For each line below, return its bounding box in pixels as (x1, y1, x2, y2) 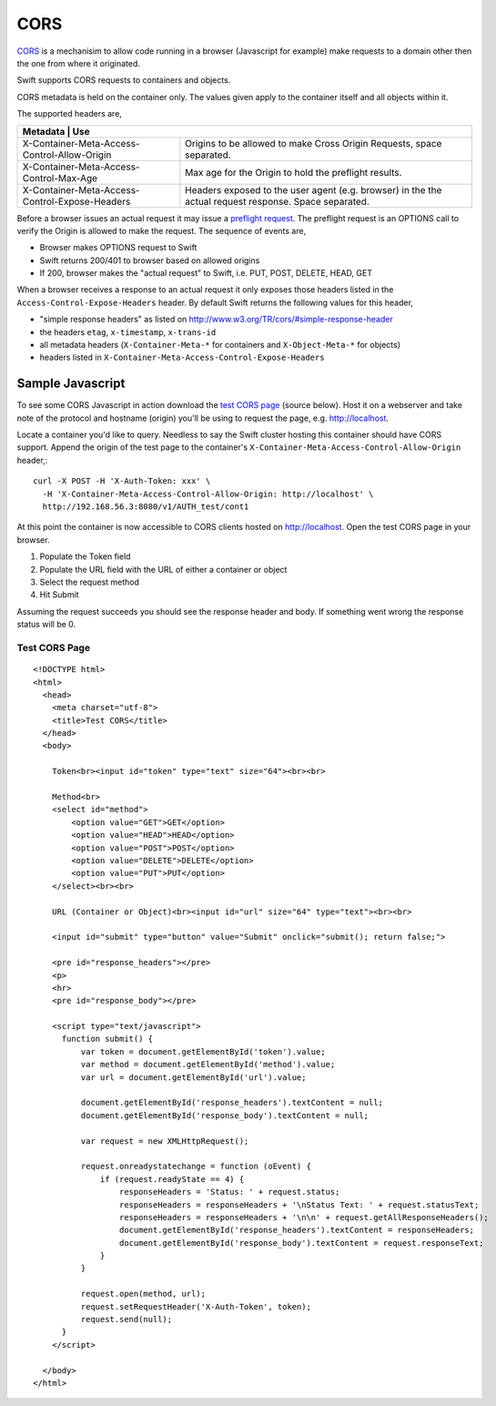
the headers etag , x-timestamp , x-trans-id (39, 326, 217, 337)
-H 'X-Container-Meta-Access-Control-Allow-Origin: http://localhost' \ (42, 488, 374, 499)
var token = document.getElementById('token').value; (80, 1046, 327, 1056)
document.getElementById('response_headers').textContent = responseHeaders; (118, 1225, 475, 1236)
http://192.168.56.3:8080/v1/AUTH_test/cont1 (42, 502, 249, 512)
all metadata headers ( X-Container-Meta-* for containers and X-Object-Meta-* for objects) (39, 340, 400, 351)
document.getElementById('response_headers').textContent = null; (80, 1097, 384, 1108)
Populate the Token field (39, 551, 131, 562)
